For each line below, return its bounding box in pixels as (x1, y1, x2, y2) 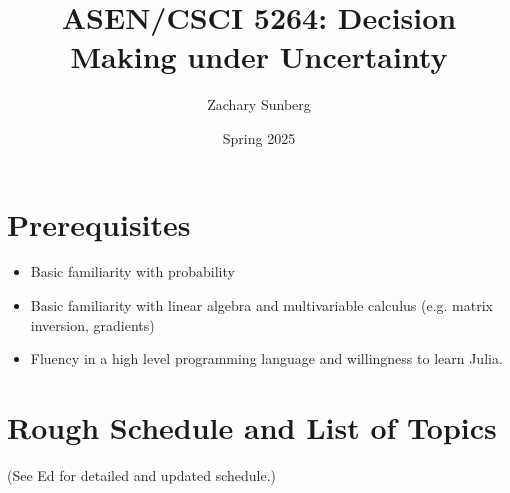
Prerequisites (7, 203, 191, 244)
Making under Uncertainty (70, 36, 448, 77)
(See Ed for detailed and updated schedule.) (7, 464, 277, 485)
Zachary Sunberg (207, 94, 311, 115)
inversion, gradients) (30, 314, 155, 335)
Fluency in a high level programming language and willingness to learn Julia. (30, 348, 503, 369)
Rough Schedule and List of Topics (7, 407, 497, 447)
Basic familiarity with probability (30, 261, 235, 282)
